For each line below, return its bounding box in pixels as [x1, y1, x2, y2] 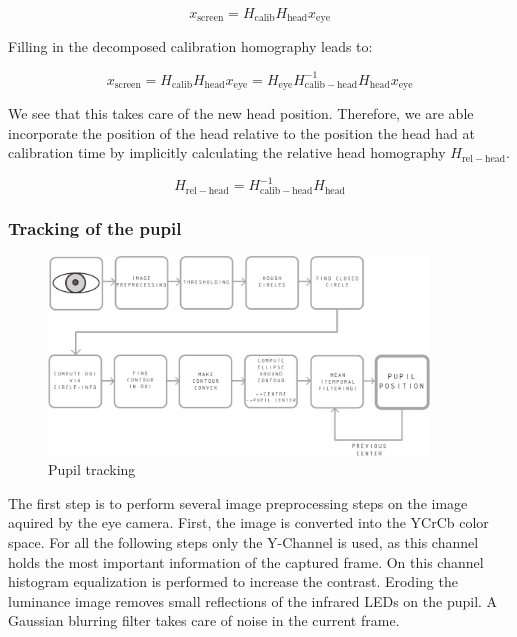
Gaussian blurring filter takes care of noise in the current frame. [8, 610, 400, 631]
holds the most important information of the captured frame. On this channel [8, 551, 484, 572]
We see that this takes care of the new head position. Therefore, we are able [8, 103, 474, 123]
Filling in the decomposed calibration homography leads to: [8, 36, 373, 57]
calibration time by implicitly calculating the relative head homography [8, 142, 446, 163]
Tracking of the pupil [8, 215, 182, 240]
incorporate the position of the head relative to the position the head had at [8, 122, 475, 143]
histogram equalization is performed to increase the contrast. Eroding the [8, 571, 458, 592]
